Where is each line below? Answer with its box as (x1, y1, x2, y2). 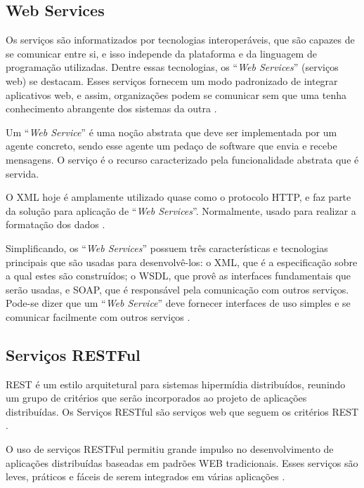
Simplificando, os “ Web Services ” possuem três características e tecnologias (6, 240, 328, 255)
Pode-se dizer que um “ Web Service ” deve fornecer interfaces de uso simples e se (6, 296, 351, 310)
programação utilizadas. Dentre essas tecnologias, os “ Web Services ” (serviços (6, 60, 339, 74)
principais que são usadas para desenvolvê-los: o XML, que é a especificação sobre (6, 254, 358, 269)
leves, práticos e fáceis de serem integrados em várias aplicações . (6, 469, 285, 484)
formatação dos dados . (6, 217, 105, 232)
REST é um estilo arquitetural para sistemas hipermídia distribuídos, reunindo (6, 376, 346, 391)
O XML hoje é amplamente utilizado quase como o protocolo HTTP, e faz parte (6, 190, 351, 204)
